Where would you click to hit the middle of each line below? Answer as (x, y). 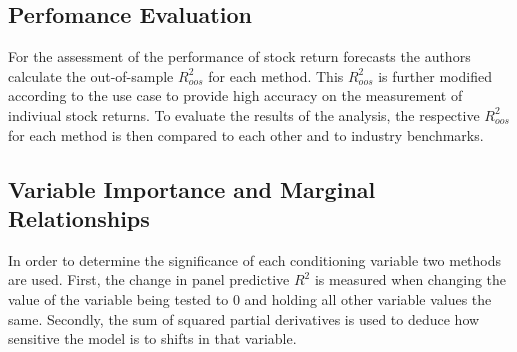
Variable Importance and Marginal (192, 188)
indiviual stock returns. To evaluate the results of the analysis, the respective (244, 114)
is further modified (435, 75)
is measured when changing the (410, 279)
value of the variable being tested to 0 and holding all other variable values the (250, 298)
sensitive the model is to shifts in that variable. (152, 338)
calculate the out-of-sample (91, 75)
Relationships (79, 217)
